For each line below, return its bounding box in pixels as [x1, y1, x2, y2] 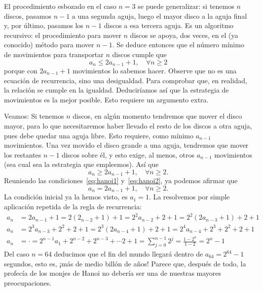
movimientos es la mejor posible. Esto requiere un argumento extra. [4, 94, 209, 104]
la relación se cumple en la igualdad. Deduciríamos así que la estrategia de [4, 85, 229, 95]
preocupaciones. [4, 277, 52, 288]
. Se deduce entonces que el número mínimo [112, 39, 244, 50]
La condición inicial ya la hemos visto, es [4, 192, 128, 202]
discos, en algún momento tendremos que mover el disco [73, 111, 242, 121]
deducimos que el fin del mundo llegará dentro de [54, 249, 203, 259]
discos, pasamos [4, 10, 51, 21]
